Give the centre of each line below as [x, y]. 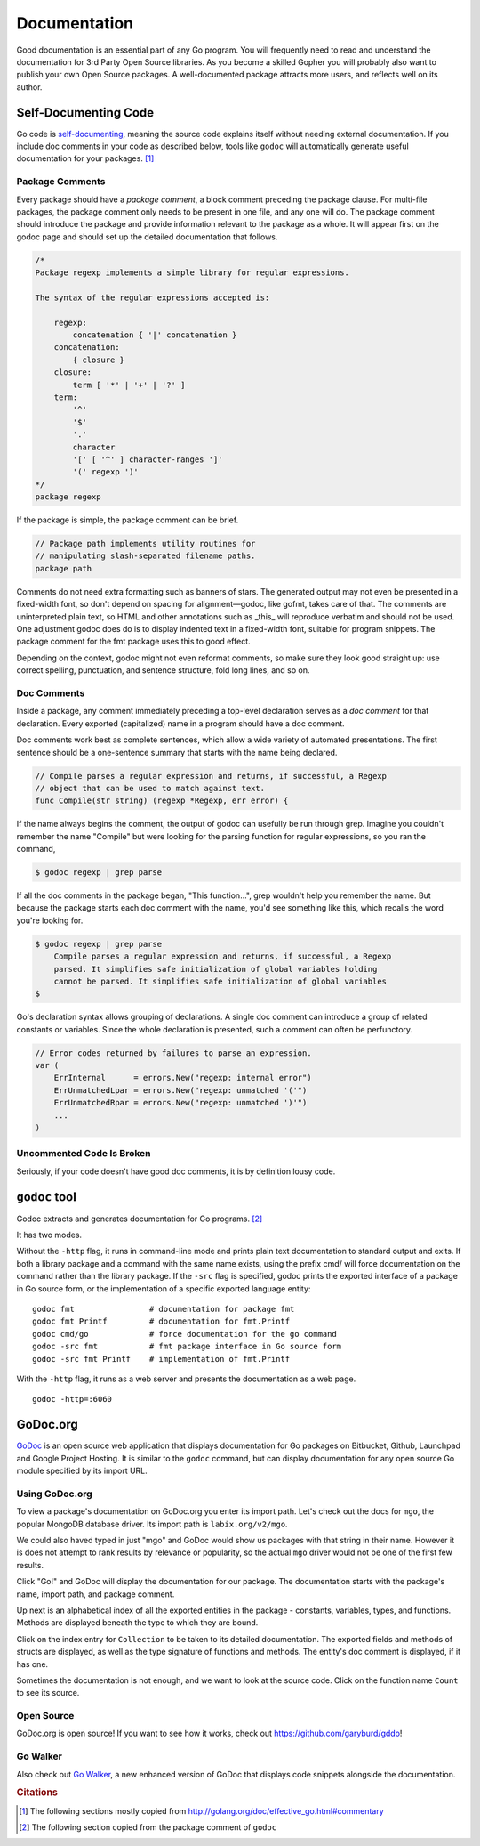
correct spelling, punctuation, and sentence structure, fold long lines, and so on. [163, 670]
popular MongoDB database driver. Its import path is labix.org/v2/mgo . [152, 1524]
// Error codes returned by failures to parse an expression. [173, 1053]
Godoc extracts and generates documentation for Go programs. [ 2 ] [140, 1219]
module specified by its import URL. [82, 1471]
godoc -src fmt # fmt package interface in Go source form [187, 1347]
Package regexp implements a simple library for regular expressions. [192, 273]
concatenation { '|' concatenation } [155, 335]
